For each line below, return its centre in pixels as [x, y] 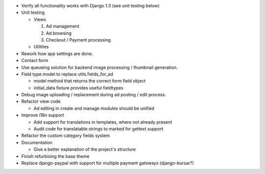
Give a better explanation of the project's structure [85, 150]
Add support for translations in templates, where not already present [103, 122]
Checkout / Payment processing [79, 40]
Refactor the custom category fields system [66, 136]
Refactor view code [41, 101]
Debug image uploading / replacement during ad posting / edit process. [94, 95]
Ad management [63, 26]
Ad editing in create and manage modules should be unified [94, 108]
